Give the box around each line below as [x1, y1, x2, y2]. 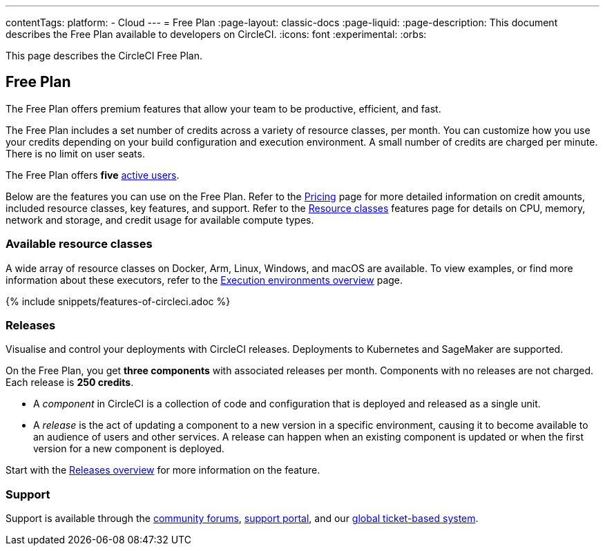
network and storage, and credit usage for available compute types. [6, 213, 314, 226]
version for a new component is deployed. [33, 443, 224, 455]
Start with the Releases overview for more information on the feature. [6, 464, 320, 476]
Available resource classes [6, 237, 153, 251]
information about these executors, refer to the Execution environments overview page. [6, 273, 403, 286]
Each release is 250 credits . [6, 376, 134, 389]
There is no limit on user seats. [6, 147, 145, 159]
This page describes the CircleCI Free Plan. [6, 50, 203, 61]
